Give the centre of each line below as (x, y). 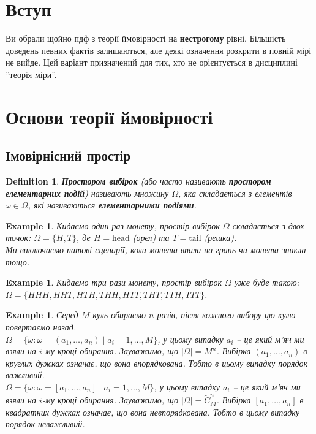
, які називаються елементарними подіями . (112, 205)
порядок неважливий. (45, 424)
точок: (18, 238)
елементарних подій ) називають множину (87, 193)
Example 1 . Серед (42, 315)
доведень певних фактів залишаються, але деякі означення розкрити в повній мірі (159, 50)
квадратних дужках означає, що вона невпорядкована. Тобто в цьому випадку (152, 412)
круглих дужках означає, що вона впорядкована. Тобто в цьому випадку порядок (157, 363)
